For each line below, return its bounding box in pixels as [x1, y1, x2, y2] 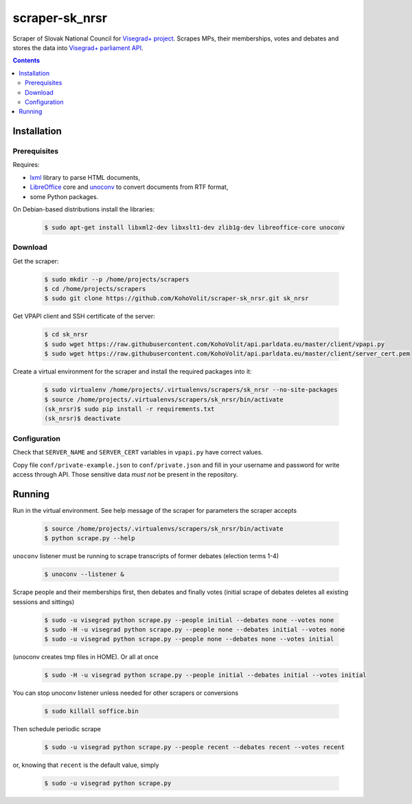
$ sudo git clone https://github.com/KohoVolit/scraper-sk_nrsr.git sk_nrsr [44, 295, 309, 302]
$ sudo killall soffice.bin [44, 707, 139, 715]
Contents [12, 56, 41, 65]
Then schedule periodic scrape [12, 725, 101, 733]
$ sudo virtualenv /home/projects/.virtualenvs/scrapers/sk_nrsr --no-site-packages [44, 386, 338, 394]
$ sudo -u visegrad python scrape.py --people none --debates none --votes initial [44, 635, 334, 643]
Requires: [12, 161, 40, 169]
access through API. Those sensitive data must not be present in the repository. [12, 470, 238, 479]
